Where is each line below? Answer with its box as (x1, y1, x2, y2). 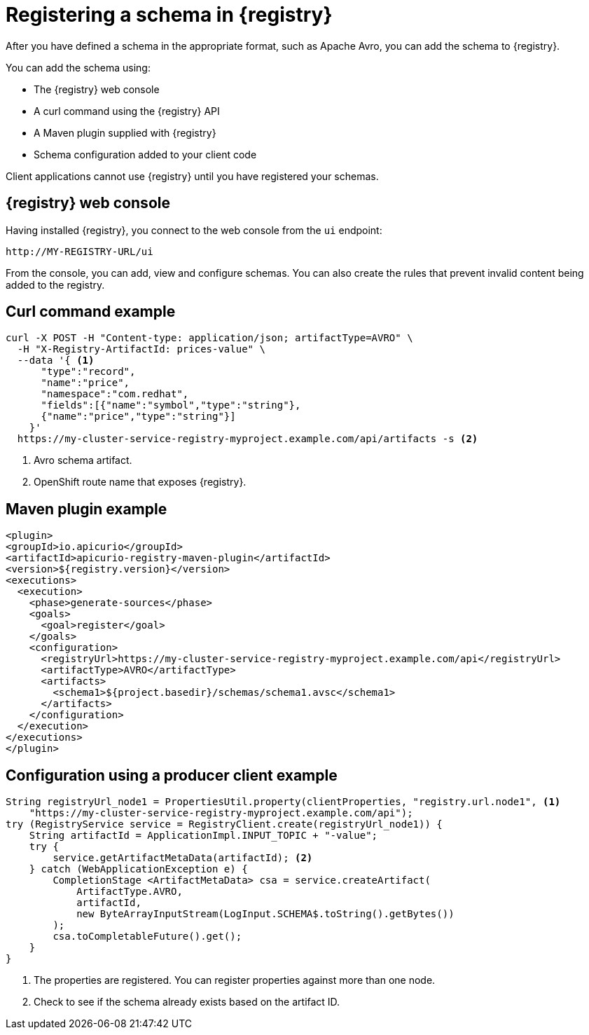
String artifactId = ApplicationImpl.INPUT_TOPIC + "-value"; (29, 830, 378, 842)
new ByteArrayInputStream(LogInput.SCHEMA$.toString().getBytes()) (76, 908, 455, 920)
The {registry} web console (34, 83, 160, 95)
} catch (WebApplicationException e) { (29, 863, 248, 875)
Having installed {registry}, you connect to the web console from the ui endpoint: (6, 224, 382, 236)
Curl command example (6, 303, 176, 321)
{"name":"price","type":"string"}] (41, 411, 236, 423)
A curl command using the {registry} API (34, 104, 220, 117)
